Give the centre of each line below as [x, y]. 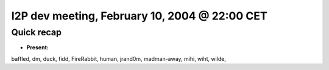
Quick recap [37, 32]
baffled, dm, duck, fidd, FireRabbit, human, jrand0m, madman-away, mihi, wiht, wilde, [119, 58]
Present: [37, 47]
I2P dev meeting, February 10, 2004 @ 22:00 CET [139, 16]
